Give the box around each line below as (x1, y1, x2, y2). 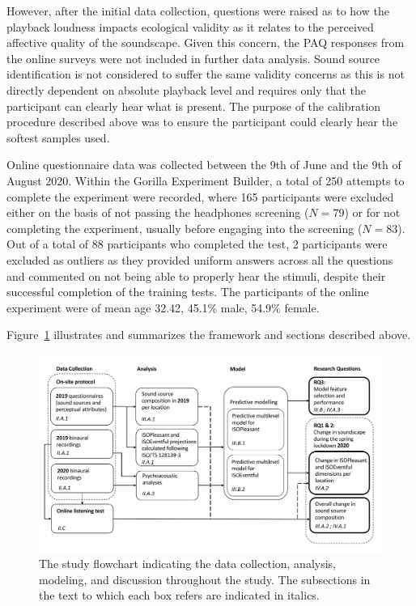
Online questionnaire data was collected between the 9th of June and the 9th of (6, 156, 401, 173)
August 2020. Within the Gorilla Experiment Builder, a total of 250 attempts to (6, 172, 405, 189)
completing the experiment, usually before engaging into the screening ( (6, 219, 363, 236)
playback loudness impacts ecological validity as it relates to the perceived (6, 18, 374, 35)
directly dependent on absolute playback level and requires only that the (6, 81, 367, 98)
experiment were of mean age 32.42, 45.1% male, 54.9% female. (6, 299, 320, 316)
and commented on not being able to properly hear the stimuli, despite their (6, 267, 386, 284)
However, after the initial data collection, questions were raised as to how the (6, 2, 389, 19)
